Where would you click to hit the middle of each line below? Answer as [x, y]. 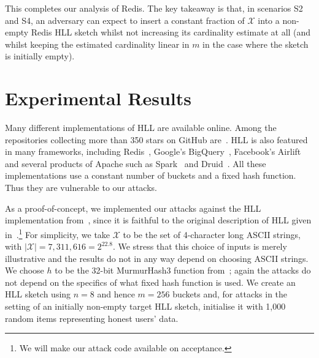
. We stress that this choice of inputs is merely [200, 246]
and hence [116, 294]
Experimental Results [98, 98]
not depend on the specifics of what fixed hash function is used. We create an [150, 282]
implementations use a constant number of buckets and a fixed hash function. [151, 175]
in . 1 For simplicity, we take [58, 233]
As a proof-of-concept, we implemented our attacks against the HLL [133, 208]
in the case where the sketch [256, 44]
